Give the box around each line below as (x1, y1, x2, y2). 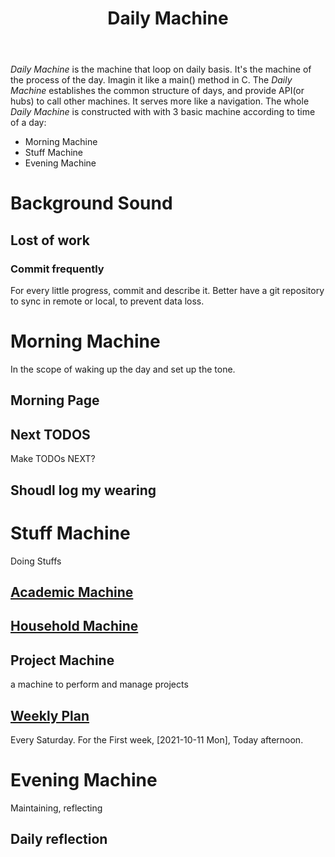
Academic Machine (10, 583, 134, 601)
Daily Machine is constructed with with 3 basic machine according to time (10, 106, 316, 118)
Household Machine (10, 618, 139, 635)
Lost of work (10, 232, 90, 249)
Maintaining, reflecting (10, 802, 103, 814)
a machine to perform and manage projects (10, 678, 189, 691)
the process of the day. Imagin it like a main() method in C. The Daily (10, 74, 293, 86)
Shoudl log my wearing (10, 482, 157, 499)
